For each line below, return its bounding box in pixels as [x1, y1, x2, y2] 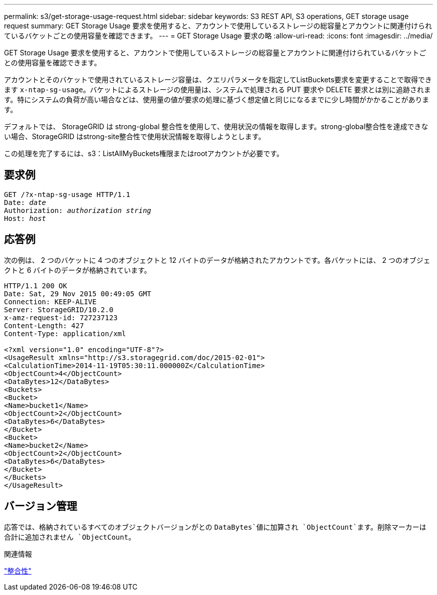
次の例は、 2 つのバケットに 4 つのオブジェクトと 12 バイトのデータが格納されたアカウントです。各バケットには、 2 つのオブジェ [4, 255, 431, 264]
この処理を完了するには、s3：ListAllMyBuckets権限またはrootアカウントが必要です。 [4, 149, 284, 158]
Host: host [4, 214, 46, 222]
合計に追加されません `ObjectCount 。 [4, 532, 136, 541]
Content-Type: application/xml [4, 329, 126, 338]
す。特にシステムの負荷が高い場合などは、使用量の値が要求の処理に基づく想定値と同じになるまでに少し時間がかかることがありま [4, 95, 430, 104]
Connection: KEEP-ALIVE [4, 297, 97, 306]
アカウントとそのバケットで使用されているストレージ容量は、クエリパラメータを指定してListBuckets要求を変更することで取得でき [4, 75, 432, 84]
